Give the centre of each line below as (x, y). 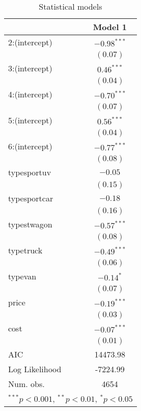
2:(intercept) (30, 42)
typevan (22, 276)
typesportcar (31, 198)
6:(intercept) (30, 146)
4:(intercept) (30, 94)
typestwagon (30, 224)
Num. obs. (26, 384)
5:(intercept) (30, 120)
